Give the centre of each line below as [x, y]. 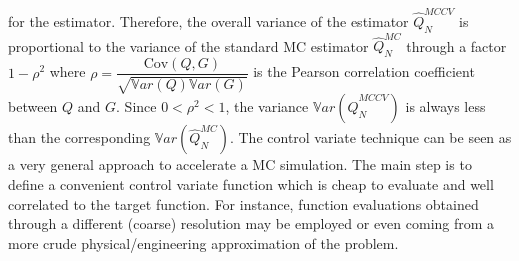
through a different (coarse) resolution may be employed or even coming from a [251, 223]
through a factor [456, 45]
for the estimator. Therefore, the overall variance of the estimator [208, 20]
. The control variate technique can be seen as [370, 137]
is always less [445, 106]
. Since [136, 106]
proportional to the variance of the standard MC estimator [188, 45]
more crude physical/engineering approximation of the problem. [203, 242]
